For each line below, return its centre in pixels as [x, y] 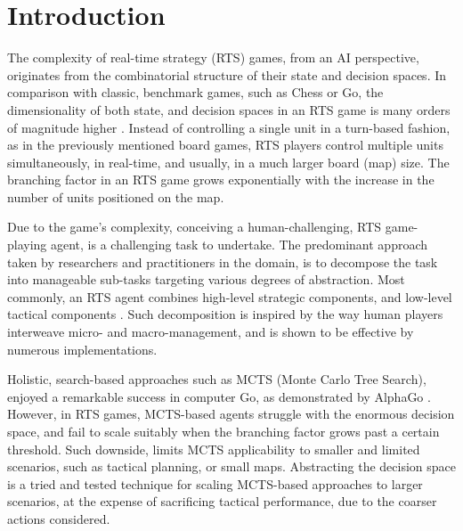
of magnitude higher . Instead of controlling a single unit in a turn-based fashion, [229, 127]
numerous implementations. [82, 349]
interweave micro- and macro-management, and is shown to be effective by [211, 332]
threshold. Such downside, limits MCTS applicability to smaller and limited [214, 449]
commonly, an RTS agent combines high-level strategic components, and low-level [230, 296]
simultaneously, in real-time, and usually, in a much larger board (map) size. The [228, 162]
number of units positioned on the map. [116, 196]
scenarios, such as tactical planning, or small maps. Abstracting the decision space [231, 466]
